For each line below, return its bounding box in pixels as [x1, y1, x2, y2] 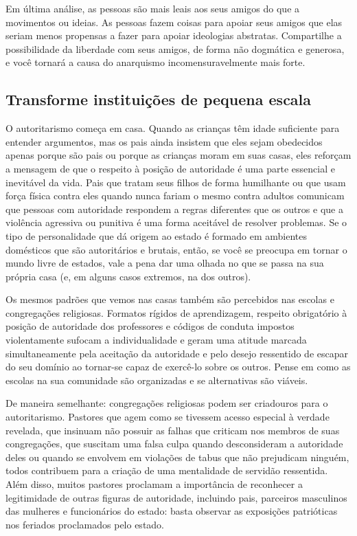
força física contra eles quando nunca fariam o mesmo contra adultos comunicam [5, 188, 345, 203]
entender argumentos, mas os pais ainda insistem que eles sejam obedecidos [5, 134, 323, 148]
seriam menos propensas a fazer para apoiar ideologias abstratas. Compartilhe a [5, 28, 342, 43]
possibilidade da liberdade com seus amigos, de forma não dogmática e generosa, [5, 41, 345, 56]
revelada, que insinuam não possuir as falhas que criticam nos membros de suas [5, 423, 340, 437]
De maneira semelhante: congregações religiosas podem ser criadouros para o [5, 396, 328, 410]
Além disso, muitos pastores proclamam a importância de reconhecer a [5, 477, 303, 491]
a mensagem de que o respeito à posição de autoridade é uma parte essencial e [5, 161, 335, 175]
